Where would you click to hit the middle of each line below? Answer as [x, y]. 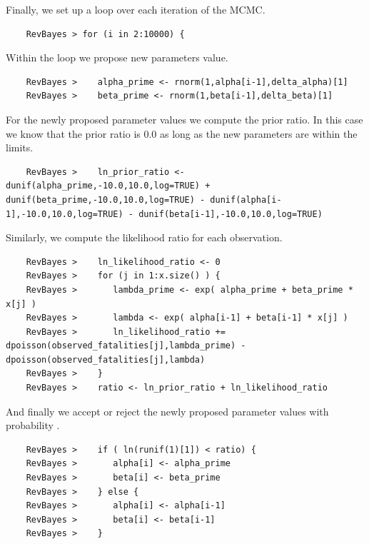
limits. [20, 147]
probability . [33, 425]
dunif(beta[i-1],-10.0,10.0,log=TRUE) [231, 214]
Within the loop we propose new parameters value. [117, 57]
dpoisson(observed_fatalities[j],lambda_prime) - [126, 346]
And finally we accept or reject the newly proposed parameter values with [167, 411]
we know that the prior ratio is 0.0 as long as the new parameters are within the [182, 133]
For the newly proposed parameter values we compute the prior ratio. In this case [184, 119]
